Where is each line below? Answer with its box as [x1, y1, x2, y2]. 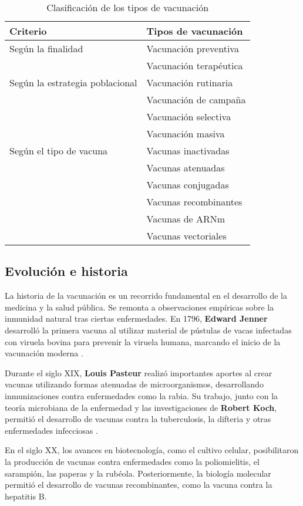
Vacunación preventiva [146, 42, 239, 55]
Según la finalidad [9, 42, 83, 55]
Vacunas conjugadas [146, 178, 229, 191]
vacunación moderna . [5, 347, 83, 359]
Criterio [9, 24, 47, 38]
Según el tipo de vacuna [9, 144, 108, 157]
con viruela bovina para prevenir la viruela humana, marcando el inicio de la [5, 335, 281, 348]
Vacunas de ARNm [146, 212, 225, 225]
